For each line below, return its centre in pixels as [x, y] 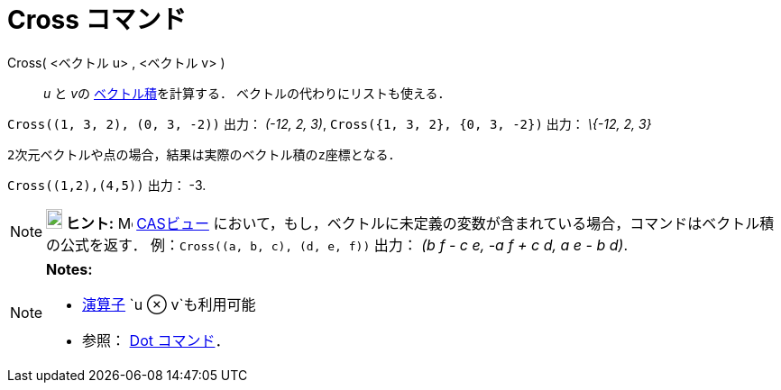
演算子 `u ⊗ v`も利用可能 [169, 304]
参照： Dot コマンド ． [156, 340]
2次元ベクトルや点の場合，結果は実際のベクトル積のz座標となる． [204, 154]
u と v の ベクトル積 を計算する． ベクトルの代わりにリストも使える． [247, 93]
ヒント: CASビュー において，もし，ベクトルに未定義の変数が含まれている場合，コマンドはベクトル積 [420, 223]
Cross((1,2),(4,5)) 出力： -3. [107, 185]
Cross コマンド [97, 20]
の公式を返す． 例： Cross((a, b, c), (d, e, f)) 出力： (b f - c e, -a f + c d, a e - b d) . [337, 245]
